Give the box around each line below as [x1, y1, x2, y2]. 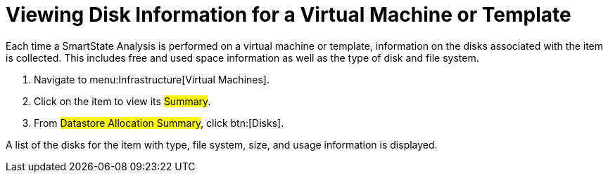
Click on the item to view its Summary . [34, 95, 211, 107]
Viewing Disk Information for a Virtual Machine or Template [6, 3, 571, 27]
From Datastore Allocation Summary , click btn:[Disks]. [34, 116, 284, 129]
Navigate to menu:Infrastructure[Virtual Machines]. [34, 73, 270, 85]
